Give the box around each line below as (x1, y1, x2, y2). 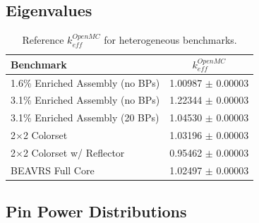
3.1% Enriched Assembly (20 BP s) (11, 110, 159, 125)
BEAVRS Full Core (11, 162, 95, 177)
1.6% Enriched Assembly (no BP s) (11, 75, 160, 90)
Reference (22, 32, 64, 47)
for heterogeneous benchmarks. (104, 32, 237, 47)
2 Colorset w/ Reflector (23, 145, 125, 160)
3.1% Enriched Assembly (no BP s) (11, 92, 160, 107)
